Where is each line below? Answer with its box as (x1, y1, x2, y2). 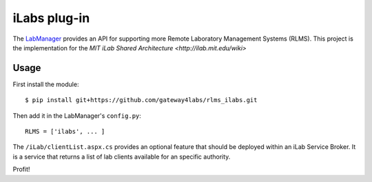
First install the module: (12, 80, 79, 88)
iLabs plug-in (12, 10, 90, 26)
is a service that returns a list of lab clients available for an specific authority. (12, 152, 231, 161)
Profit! (12, 165, 30, 174)
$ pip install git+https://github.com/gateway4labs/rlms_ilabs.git (25, 97, 258, 104)
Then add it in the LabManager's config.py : (12, 111, 141, 120)
